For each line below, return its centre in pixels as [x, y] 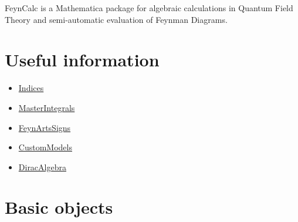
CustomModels [45, 147]
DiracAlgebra [42, 166]
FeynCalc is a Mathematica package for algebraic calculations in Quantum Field [149, 8]
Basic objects [59, 207]
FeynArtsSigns [45, 127]
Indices [31, 88]
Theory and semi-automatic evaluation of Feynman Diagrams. [116, 19]
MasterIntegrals [47, 107]
